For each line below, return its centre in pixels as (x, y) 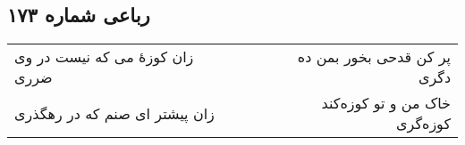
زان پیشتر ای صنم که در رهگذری (114, 113)
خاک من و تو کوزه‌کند (386, 103)
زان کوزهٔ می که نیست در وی (104, 57)
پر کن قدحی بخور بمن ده (374, 57)
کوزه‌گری (423, 124)
